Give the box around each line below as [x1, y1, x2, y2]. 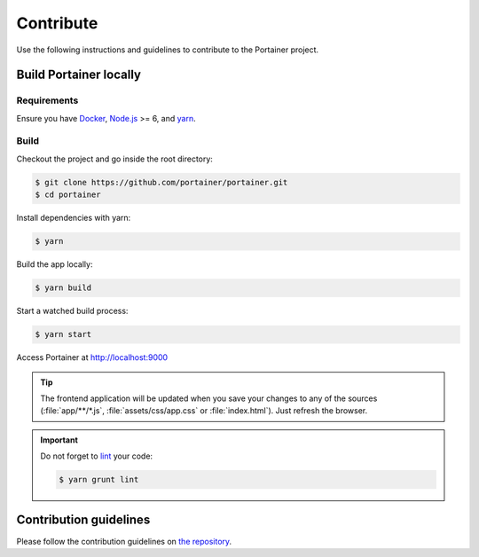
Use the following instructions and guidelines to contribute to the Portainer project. [16, 44, 319, 55]
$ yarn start [35, 329, 92, 340]
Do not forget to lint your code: [40, 451, 153, 461]
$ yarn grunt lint [59, 475, 139, 485]
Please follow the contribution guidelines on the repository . [16, 536, 232, 546]
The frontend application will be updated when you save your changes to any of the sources [40, 393, 378, 404]
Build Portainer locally [16, 67, 142, 82]
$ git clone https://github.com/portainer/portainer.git [35, 177, 288, 187]
